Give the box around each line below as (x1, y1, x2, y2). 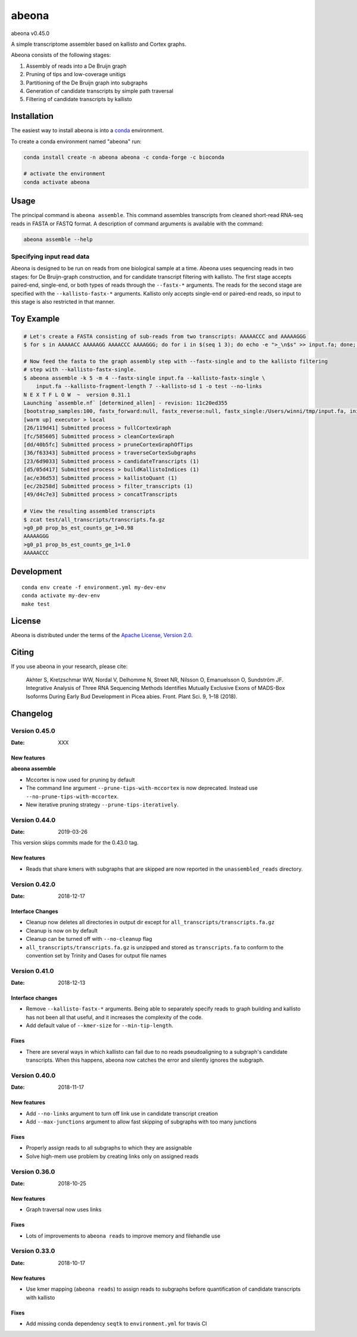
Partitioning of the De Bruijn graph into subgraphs (26, 79, 148, 86)
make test (21, 601, 50, 607)
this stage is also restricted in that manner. (11, 298, 115, 305)
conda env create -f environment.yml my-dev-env (21, 584, 166, 591)
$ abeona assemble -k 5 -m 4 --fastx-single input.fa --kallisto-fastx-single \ (23, 375, 265, 381)
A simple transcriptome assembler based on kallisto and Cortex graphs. (11, 40, 187, 48)
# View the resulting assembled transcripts (23, 508, 156, 514)
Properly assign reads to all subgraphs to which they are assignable (26, 1144, 192, 1151)
